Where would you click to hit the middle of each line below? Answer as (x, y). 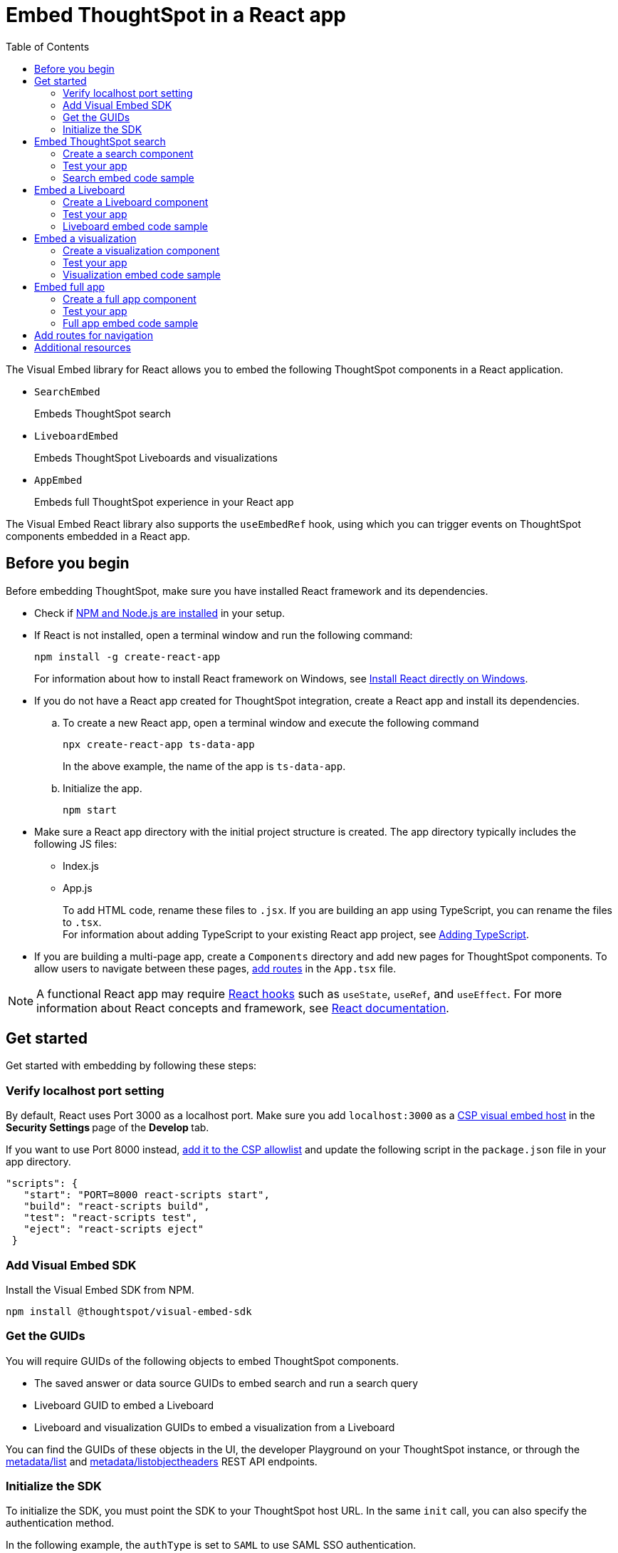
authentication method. (60, 1523)
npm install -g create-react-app (127, 656)
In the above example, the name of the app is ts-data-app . (204, 766)
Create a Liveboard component (136, 202)
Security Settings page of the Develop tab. (108, 1128)
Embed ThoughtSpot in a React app (176, 15)
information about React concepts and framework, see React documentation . (243, 1008)
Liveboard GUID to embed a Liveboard (124, 1405)
